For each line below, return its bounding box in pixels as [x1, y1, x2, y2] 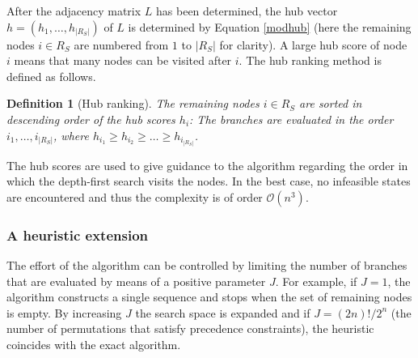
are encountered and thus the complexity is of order [6, 188, 263, 205]
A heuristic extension [6, 224, 149, 245]
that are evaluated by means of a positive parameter [6, 272, 266, 289]
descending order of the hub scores [6, 110, 175, 127]
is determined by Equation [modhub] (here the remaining [128, 18, 412, 35]
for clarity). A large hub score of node [219, 36, 407, 53]
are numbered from [74, 36, 169, 53]
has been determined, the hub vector [156, 2, 338, 19]
